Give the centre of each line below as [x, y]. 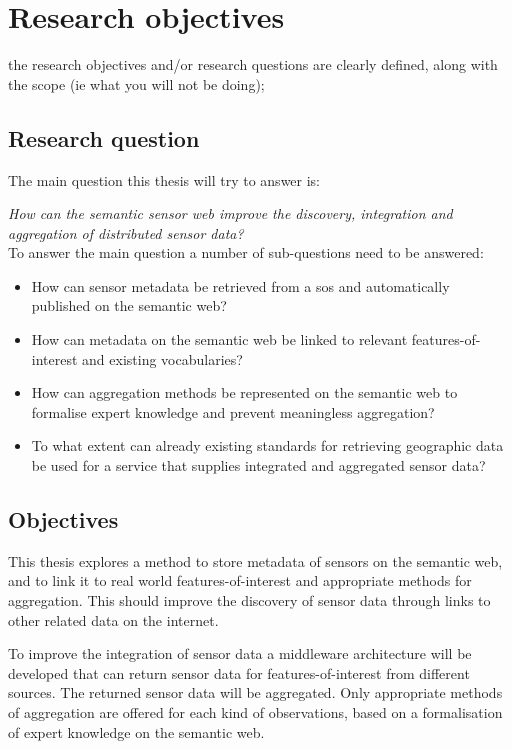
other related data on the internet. [113, 619]
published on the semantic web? [129, 305]
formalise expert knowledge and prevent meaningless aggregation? [233, 411]
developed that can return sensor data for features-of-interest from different [239, 672]
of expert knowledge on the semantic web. [136, 731]
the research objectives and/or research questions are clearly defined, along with [253, 64]
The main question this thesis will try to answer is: [164, 179]
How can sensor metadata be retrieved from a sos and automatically [240, 285]
